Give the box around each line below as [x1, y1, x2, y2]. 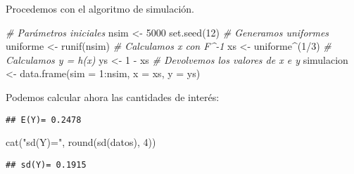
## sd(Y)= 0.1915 [6, 159, 87, 170]
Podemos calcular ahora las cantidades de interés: [6, 89, 220, 104]
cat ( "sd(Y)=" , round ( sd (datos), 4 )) [6, 135, 156, 149]
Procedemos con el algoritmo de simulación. [6, 1, 194, 15]
